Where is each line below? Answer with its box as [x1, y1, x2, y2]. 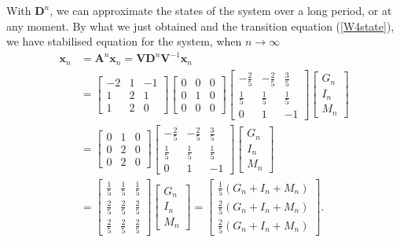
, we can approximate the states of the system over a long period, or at [50, 2, 392, 18]
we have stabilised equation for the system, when [6, 33, 242, 49]
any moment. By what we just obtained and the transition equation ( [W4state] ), [6, 17, 394, 34]
